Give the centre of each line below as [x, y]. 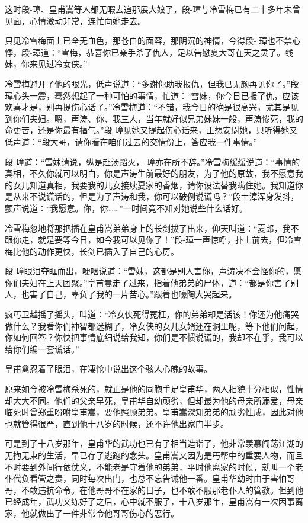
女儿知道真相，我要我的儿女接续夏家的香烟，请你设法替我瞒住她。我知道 [154, 185]
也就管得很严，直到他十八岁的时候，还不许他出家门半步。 [117, 423]
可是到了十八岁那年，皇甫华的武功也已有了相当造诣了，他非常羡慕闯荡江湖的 [154, 443]
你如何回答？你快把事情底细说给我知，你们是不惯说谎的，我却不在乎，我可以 [154, 337]
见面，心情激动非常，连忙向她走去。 [75, 20]
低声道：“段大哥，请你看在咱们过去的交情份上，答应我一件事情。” [131, 141]
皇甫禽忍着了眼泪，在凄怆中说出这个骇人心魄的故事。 [108, 369]
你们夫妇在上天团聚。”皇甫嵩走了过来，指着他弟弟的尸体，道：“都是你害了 [148, 282]
